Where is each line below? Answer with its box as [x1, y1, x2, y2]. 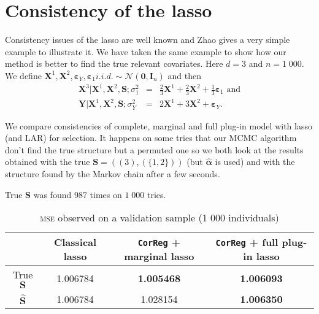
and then [167, 69, 201, 82]
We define [5, 69, 42, 82]
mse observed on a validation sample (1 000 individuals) [40, 210, 279, 225]
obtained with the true [5, 155, 90, 168]
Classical [53, 235, 97, 250]
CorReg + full [215, 235, 279, 250]
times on [90, 188, 122, 201]
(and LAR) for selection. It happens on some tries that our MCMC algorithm [5, 131, 297, 144]
